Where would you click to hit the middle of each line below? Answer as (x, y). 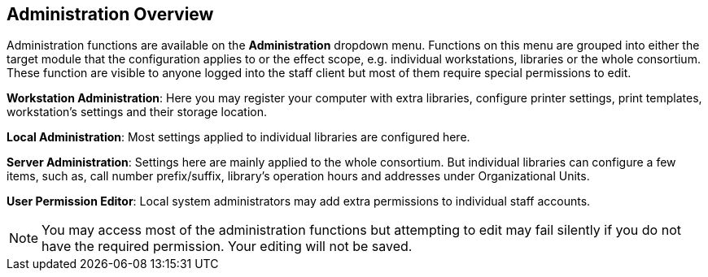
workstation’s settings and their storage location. (137, 112)
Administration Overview (110, 14)
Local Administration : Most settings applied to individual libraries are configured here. (238, 137)
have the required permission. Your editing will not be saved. (227, 247)
